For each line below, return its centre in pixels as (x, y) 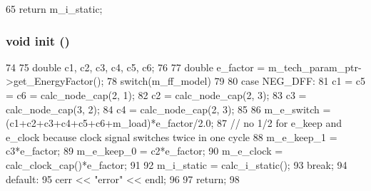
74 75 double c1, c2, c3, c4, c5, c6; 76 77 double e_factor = (136, 67)
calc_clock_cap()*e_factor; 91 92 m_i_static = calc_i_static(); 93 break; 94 (177, 164)
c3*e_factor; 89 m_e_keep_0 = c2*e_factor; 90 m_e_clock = (144, 151)
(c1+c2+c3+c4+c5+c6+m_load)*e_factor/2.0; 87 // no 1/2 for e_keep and (174, 123)
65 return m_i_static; (54, 9)
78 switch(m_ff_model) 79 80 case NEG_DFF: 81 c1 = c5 (236, 81)
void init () (38, 40)
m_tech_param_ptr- (315, 67)
